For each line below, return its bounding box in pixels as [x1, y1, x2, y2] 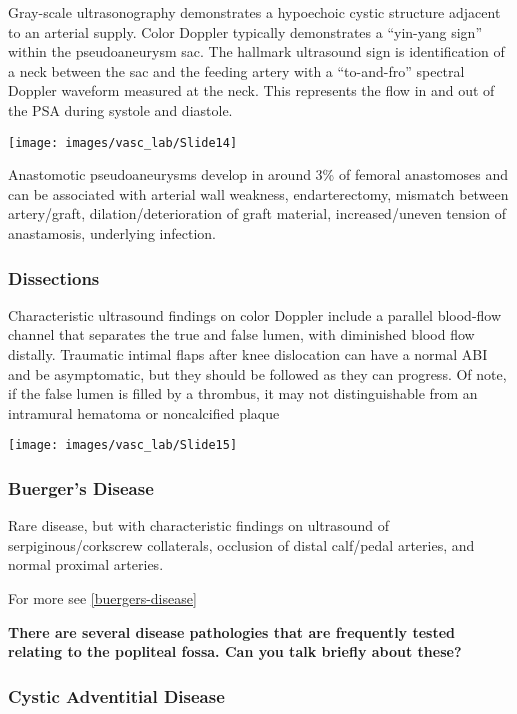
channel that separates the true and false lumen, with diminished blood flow [8, 324, 475, 345]
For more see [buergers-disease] [8, 588, 197, 609]
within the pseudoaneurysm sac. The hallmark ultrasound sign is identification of [8, 41, 505, 62]
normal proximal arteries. [8, 554, 164, 575]
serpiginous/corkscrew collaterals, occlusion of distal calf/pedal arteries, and [8, 534, 475, 555]
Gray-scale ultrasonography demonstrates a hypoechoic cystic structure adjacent [8, 2, 501, 22]
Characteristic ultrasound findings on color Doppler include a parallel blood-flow [8, 304, 502, 325]
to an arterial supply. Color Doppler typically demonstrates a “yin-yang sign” [8, 21, 483, 42]
